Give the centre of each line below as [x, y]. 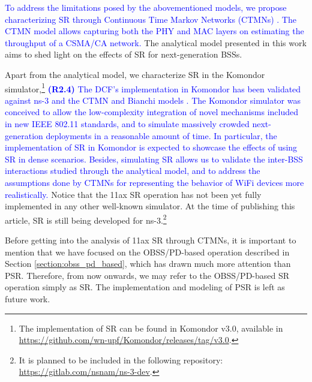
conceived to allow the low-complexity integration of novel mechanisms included [151, 112]
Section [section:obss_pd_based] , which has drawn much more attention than [148, 264]
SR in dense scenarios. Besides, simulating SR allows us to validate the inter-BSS [154, 159]
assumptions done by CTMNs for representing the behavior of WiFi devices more [154, 182]
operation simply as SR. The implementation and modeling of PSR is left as [145, 287]
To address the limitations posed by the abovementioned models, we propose [146, 7]
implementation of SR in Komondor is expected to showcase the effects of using [151, 147]
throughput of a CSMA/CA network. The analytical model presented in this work [156, 42]
